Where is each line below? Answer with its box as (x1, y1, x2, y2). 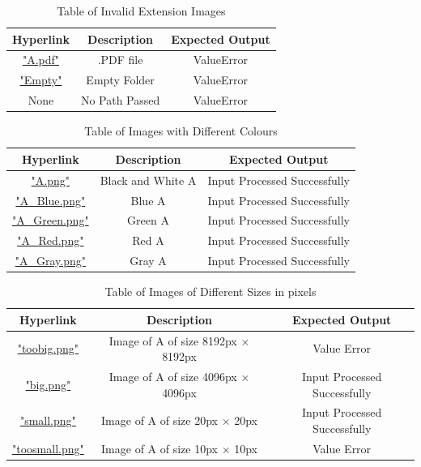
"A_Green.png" (12, 212, 89, 229)
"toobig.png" (17, 340, 79, 357)
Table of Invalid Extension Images (57, 2, 226, 19)
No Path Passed (80, 92, 160, 109)
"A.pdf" (22, 51, 59, 68)
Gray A (130, 252, 167, 269)
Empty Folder (86, 71, 155, 88)
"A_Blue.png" (15, 191, 86, 208)
